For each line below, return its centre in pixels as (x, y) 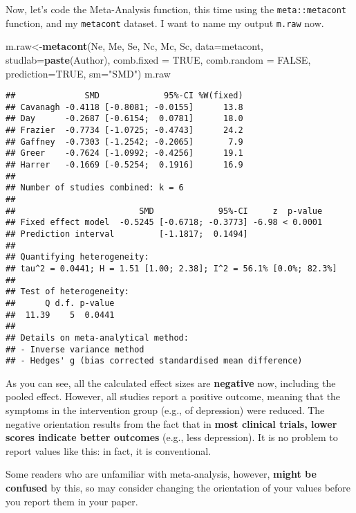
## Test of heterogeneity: (67, 292)
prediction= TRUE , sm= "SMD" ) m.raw (88, 73)
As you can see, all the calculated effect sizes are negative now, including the (171, 382)
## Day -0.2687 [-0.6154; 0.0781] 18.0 (124, 119)
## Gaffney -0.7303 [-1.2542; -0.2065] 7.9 (124, 142)
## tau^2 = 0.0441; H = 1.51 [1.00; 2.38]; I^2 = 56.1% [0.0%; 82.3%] (171, 268)
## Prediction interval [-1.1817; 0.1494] (127, 234)
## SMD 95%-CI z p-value (164, 211)
